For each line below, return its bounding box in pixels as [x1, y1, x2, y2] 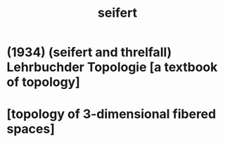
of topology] [6, 74, 80, 90]
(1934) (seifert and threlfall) [6, 44, 172, 60]
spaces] [6, 121, 56, 137]
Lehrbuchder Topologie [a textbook [6, 60, 218, 75]
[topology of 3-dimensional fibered [6, 107, 217, 122]
